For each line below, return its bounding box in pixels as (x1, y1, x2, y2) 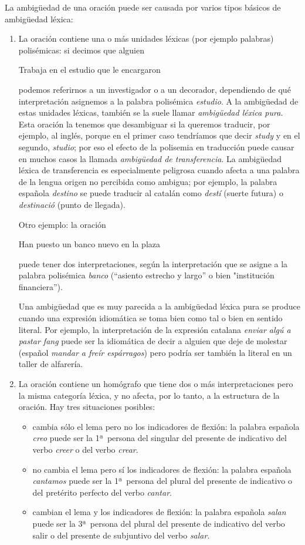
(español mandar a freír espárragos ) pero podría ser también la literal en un (18, 346, 292, 358)
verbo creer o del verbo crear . (32, 443, 138, 455)
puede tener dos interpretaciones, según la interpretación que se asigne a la (18, 257, 288, 270)
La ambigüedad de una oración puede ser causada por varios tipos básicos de (5, 1, 281, 13)
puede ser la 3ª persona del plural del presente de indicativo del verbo (32, 517, 285, 529)
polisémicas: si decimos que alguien (18, 43, 144, 56)
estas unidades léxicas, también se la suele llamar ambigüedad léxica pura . (18, 106, 283, 119)
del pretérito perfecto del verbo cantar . (32, 486, 172, 498)
